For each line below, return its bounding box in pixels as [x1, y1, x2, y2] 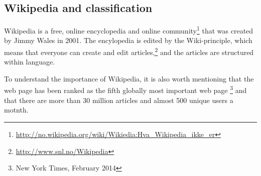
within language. [4, 56, 55, 67]
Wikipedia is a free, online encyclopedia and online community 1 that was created [4, 24, 253, 35]
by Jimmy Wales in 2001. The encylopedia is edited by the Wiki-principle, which [4, 35, 252, 45]
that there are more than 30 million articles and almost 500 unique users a [4, 94, 233, 105]
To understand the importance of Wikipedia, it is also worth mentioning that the [4, 73, 254, 83]
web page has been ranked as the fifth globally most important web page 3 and [4, 83, 247, 95]
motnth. [4, 104, 29, 115]
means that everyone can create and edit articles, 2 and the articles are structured [4, 45, 254, 57]
